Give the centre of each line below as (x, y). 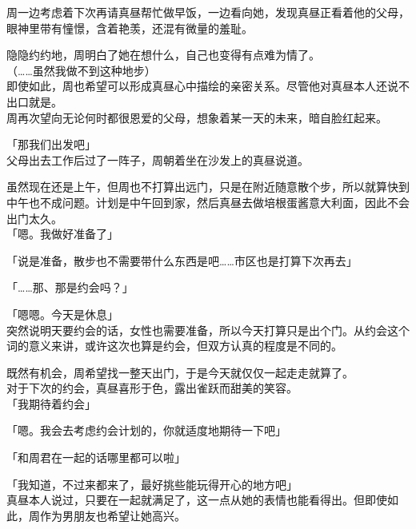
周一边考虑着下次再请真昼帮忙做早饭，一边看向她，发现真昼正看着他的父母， (208, 12)
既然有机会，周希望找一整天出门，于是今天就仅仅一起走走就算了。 (180, 372)
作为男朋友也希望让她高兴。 (112, 515)
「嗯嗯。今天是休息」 (62, 314)
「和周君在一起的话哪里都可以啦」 (96, 457)
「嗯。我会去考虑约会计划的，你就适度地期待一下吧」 (146, 430)
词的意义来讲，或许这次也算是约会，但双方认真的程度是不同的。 (174, 346)
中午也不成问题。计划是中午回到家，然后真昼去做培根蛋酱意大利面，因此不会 (208, 202)
